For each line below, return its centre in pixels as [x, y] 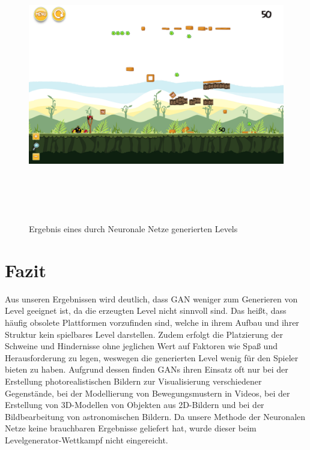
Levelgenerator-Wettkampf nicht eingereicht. [87, 439]
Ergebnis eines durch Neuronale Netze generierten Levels [133, 229]
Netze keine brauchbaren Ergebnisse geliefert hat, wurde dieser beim [131, 428]
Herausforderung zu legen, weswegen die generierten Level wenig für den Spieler [152, 357]
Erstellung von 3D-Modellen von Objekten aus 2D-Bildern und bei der [135, 405]
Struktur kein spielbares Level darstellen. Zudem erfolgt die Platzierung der [144, 334]
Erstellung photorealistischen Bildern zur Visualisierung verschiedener [133, 381]
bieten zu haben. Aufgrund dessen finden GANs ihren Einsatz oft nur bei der [147, 369]
